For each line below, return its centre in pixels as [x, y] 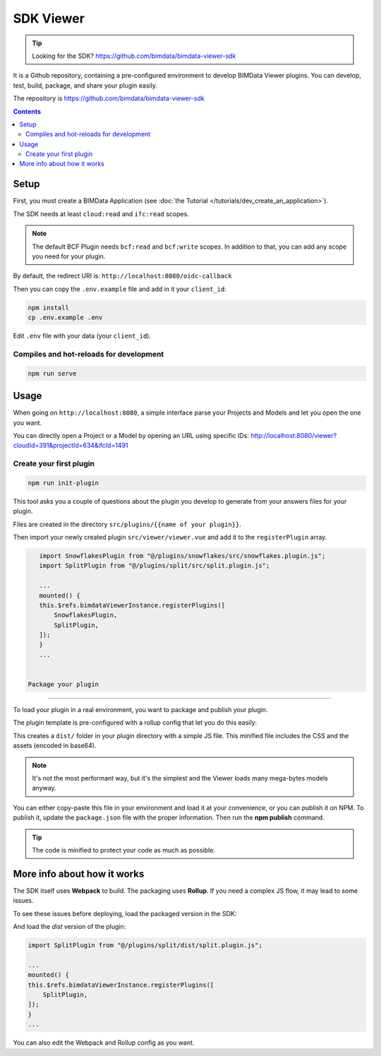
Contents [27, 111]
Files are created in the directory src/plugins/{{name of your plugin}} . [127, 524]
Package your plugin [63, 684]
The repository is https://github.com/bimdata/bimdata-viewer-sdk [109, 98]
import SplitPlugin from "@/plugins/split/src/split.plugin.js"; [155, 566]
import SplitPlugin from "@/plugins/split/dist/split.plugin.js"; [145, 945]
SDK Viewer [49, 18]
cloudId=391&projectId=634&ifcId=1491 [71, 446]
